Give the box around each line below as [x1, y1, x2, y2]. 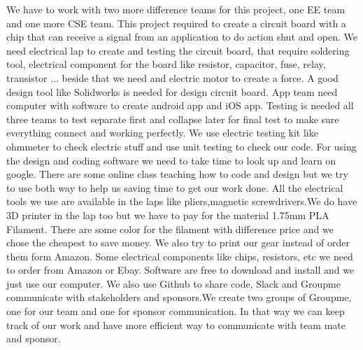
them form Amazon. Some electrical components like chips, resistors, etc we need [6, 248, 353, 263]
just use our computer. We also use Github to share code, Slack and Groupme [6, 276, 341, 290]
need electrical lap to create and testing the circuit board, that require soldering [6, 43, 350, 57]
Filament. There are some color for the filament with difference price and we [6, 221, 334, 236]
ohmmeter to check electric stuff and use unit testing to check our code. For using [6, 139, 357, 153]
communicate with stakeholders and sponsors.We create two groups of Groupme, [6, 290, 352, 304]
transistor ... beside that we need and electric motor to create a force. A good [6, 70, 339, 85]
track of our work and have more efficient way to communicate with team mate [6, 317, 346, 332]
